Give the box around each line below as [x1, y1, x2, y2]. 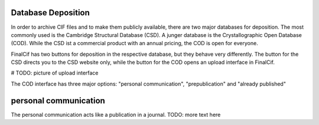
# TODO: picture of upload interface [11, 69, 99, 76]
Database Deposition [11, 8, 90, 18]
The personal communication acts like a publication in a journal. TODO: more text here [11, 111, 221, 118]
